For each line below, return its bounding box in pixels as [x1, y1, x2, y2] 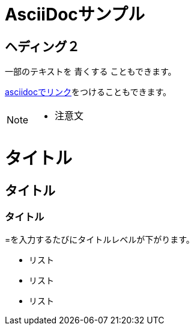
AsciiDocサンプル [5, 4, 145, 25]
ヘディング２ [5, 39, 80, 54]
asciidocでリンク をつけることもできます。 [5, 87, 172, 98]
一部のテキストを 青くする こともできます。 [5, 66, 177, 77]
